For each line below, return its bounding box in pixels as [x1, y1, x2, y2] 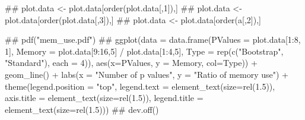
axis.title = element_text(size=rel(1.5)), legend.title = [5, 91, 204, 104]
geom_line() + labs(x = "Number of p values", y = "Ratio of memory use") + [5, 68, 288, 80]
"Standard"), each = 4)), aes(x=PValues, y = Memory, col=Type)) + [5, 56, 258, 69]
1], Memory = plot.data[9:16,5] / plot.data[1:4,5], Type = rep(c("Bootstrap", [5, 45, 284, 57]
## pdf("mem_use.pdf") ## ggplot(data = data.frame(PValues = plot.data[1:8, [5, 33, 301, 46]
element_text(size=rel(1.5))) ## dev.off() [5, 103, 159, 115]
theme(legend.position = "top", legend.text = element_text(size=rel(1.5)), [5, 80, 275, 92]
